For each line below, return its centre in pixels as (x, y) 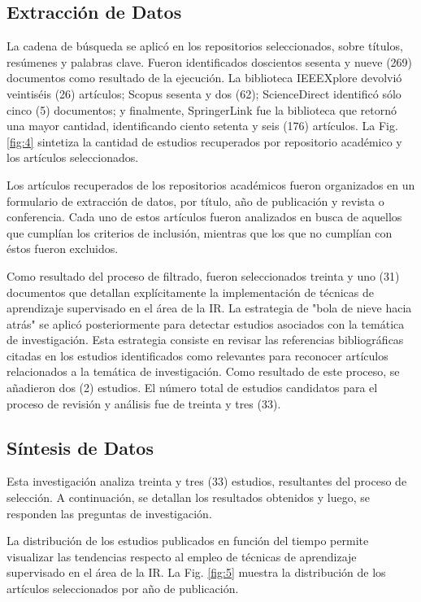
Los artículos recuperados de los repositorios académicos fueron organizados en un (211, 184)
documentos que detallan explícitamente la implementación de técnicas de (191, 292)
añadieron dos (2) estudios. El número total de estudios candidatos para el (192, 388)
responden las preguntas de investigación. (109, 513)
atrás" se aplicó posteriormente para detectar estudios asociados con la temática (206, 323)
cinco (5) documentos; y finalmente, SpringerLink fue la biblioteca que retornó (202, 109)
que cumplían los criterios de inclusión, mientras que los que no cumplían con (200, 232)
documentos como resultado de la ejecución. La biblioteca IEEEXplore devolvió (204, 78)
